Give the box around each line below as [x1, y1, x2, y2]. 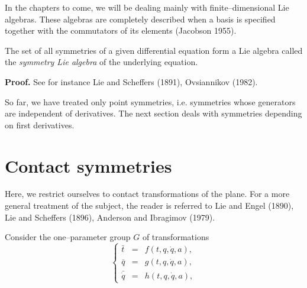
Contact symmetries [5, 153, 172, 177]
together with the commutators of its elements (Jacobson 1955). [5, 24, 237, 37]
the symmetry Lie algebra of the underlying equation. [5, 56, 198, 68]
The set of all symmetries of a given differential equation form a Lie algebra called [5, 44, 303, 56]
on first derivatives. [5, 118, 75, 131]
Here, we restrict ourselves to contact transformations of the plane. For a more [5, 187, 290, 200]
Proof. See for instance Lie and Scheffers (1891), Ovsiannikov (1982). [5, 75, 258, 88]
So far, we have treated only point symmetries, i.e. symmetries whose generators [5, 95, 296, 108]
